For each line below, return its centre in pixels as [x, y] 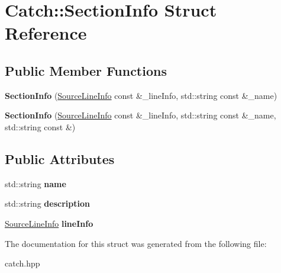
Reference [46, 33]
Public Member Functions [86, 70]
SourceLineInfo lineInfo [49, 223]
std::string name [35, 183]
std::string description [47, 203]
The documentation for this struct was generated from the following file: [136, 243]
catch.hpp [22, 263]
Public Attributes [60, 158]
